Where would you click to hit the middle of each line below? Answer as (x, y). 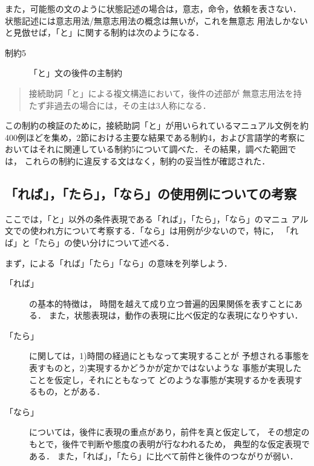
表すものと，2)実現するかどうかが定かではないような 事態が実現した (165, 368)
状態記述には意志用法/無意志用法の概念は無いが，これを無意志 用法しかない (156, 20)
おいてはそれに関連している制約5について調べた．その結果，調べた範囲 (146, 149)
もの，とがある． (71, 391)
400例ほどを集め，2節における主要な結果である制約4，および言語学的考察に (155, 137)
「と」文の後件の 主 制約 (76, 73)
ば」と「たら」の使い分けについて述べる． (90, 242)
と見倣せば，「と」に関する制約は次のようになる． (104, 32)
